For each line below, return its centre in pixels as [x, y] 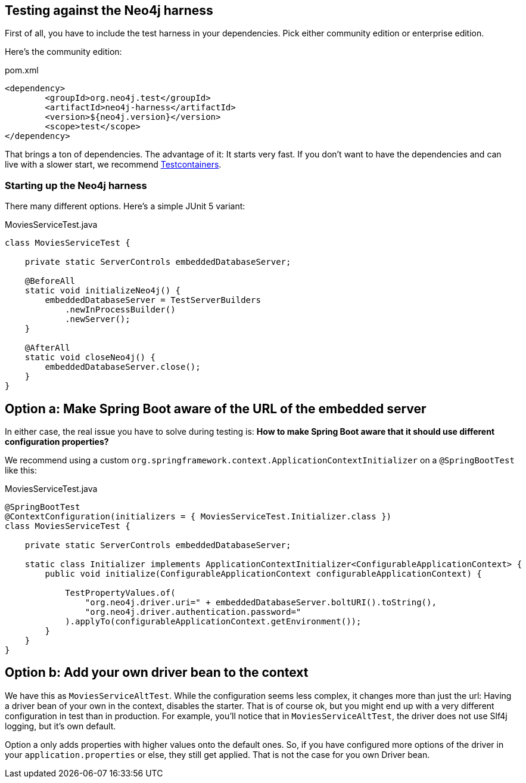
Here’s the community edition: [63, 52]
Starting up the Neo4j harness [76, 185]
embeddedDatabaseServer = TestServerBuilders [153, 300]
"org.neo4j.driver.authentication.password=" [193, 612]
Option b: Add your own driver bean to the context [157, 673]
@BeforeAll [50, 281]
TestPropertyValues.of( [120, 593]
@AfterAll [47, 348]
